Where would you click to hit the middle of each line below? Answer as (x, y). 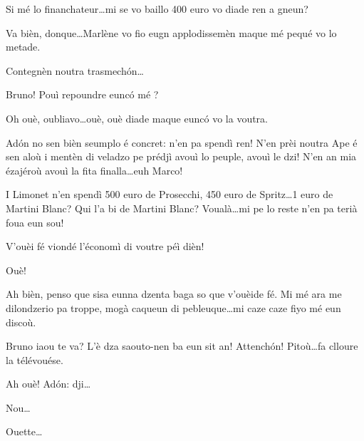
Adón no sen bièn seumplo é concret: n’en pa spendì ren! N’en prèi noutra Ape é (182, 142)
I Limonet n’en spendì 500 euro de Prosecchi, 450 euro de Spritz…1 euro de (170, 194)
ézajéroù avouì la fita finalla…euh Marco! (94, 170)
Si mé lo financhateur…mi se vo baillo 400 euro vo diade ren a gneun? (157, 9)
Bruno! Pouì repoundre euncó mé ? (82, 94)
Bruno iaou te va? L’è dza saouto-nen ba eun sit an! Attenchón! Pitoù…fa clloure (182, 346)
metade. (23, 47)
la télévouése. (35, 359)
